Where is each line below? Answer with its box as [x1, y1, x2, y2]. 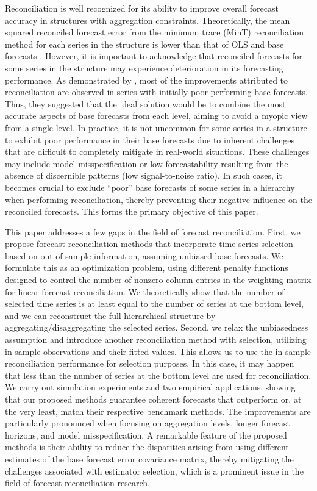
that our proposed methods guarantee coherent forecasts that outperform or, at [5, 393, 302, 405]
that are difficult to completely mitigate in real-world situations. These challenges [5, 145, 310, 158]
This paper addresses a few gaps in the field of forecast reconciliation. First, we [5, 225, 301, 238]
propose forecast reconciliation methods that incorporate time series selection [5, 237, 293, 250]
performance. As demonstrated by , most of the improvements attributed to [5, 73, 288, 86]
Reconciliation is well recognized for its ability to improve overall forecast [5, 2, 279, 14]
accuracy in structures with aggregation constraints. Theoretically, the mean [5, 13, 290, 26]
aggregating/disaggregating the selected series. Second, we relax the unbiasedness [5, 321, 308, 334]
